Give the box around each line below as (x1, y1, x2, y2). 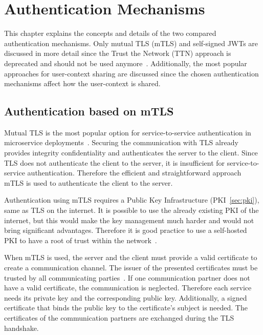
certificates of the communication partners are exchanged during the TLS (4, 312, 234, 323)
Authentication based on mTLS (4, 103, 174, 119)
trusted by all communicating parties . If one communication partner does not (4, 272, 250, 283)
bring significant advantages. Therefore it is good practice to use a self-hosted (4, 225, 247, 235)
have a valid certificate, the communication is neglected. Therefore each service (4, 282, 252, 293)
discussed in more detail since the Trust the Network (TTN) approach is (4, 48, 231, 58)
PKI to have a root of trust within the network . (4, 234, 157, 245)
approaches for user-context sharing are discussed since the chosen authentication (4, 68, 259, 78)
